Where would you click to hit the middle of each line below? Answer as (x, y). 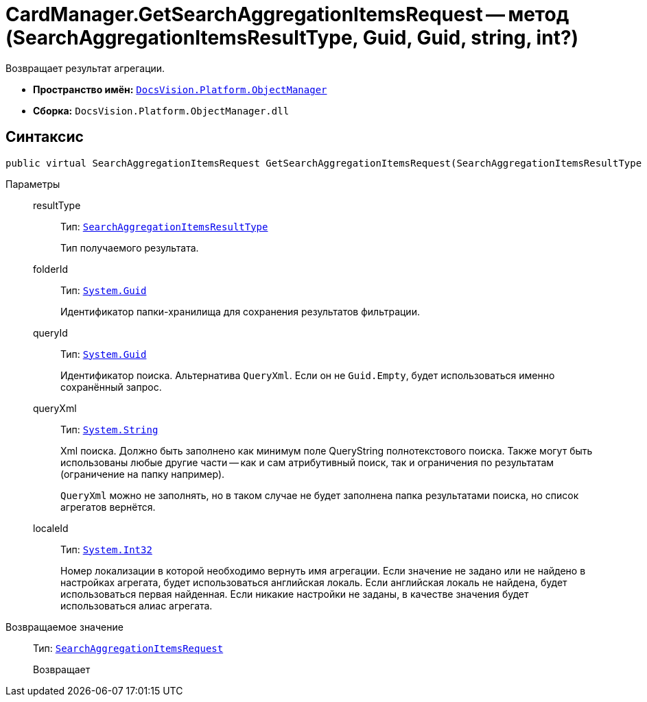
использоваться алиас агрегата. (137, 605)
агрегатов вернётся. (108, 507)
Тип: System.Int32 (106, 549)
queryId (50, 332)
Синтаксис (45, 137)
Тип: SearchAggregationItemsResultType (164, 226)
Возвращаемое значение (64, 627)
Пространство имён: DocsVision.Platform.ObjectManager (180, 89)
